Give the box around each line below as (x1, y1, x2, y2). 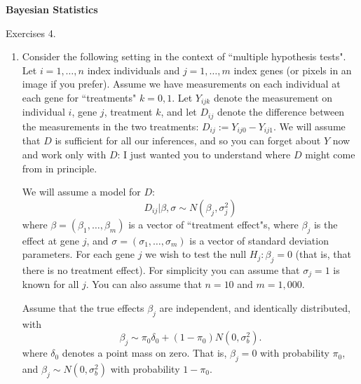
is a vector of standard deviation (189, 233, 329, 247)
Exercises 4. (6, 25, 56, 40)
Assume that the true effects (22, 300, 144, 315)
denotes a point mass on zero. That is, (62, 345, 227, 360)
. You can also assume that (86, 277, 202, 292)
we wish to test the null (145, 247, 247, 261)
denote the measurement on (213, 90, 333, 104)
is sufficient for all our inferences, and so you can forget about (55, 133, 321, 148)
